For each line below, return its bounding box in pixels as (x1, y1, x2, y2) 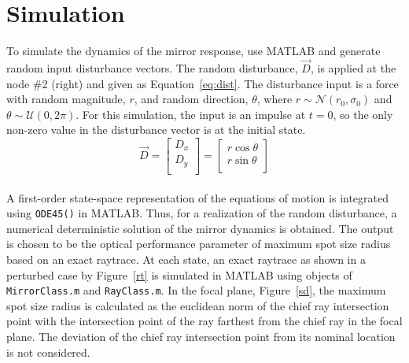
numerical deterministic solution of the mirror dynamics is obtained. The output (6, 220, 394, 236)
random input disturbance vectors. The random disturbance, (6, 59, 298, 76)
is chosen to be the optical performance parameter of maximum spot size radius (6, 235, 391, 252)
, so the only (333, 106, 393, 122)
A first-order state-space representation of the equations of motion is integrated (6, 189, 389, 206)
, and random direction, (134, 91, 249, 107)
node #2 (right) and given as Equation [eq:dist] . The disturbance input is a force (6, 75, 399, 91)
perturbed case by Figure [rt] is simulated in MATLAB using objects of (6, 266, 352, 283)
